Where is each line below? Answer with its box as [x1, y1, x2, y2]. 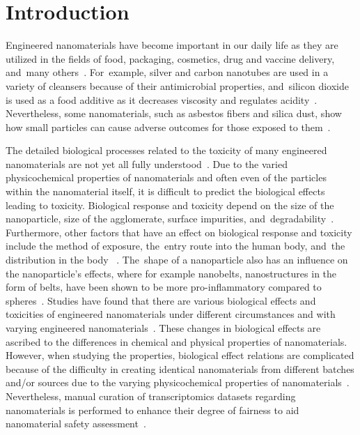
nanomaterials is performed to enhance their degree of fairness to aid [6, 402, 299, 417]
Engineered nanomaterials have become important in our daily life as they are [6, 38, 338, 52]
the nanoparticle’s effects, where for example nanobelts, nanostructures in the [6, 266, 337, 280]
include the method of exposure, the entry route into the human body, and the [6, 238, 345, 253]
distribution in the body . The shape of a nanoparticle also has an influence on [6, 252, 348, 267]
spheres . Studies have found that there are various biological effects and [6, 293, 316, 307]
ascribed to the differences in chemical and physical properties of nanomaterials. [6, 334, 347, 349]
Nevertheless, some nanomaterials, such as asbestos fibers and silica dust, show [6, 106, 342, 121]
